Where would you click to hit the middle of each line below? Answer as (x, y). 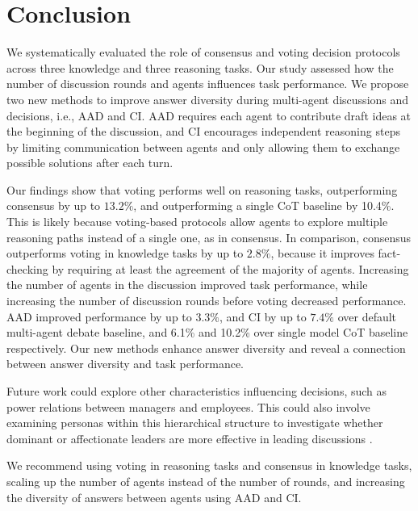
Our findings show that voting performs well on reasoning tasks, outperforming (202, 189)
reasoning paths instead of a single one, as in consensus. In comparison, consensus (209, 237)
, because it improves (322, 253)
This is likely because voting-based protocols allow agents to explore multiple (197, 222)
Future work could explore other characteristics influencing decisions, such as (197, 391)
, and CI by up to (263, 316)
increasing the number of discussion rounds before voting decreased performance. (207, 301)
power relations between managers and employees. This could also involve (188, 406)
